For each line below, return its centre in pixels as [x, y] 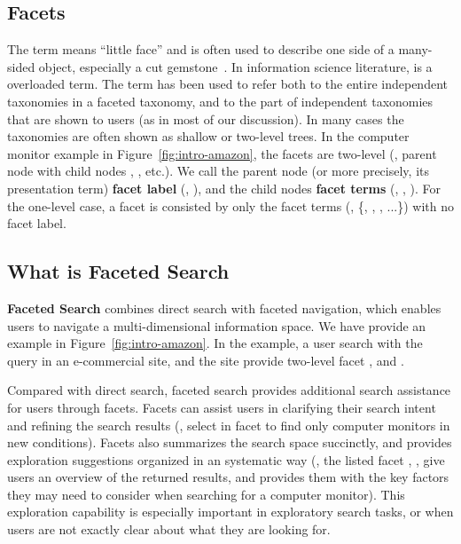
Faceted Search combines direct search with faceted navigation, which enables [224, 307]
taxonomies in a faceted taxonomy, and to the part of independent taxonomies [220, 101]
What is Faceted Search [118, 271]
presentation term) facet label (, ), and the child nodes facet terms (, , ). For [224, 188]
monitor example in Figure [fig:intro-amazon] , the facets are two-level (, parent [222, 153]
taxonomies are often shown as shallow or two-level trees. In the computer [208, 136]
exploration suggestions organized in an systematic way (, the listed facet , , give [226, 459]
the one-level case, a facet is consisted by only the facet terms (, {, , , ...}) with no [230, 205]
